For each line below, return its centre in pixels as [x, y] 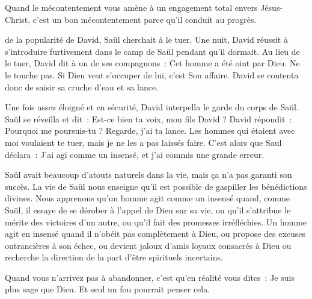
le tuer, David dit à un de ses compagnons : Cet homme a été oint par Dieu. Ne [152, 63]
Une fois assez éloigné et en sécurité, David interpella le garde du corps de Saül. [152, 107]
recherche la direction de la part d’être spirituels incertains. [114, 257]
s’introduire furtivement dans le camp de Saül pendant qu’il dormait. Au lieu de [152, 51]
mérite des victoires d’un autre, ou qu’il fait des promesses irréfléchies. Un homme [156, 222]
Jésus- [272, 7]
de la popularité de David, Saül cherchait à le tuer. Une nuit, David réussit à [146, 39]
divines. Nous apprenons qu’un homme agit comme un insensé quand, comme [148, 198]
